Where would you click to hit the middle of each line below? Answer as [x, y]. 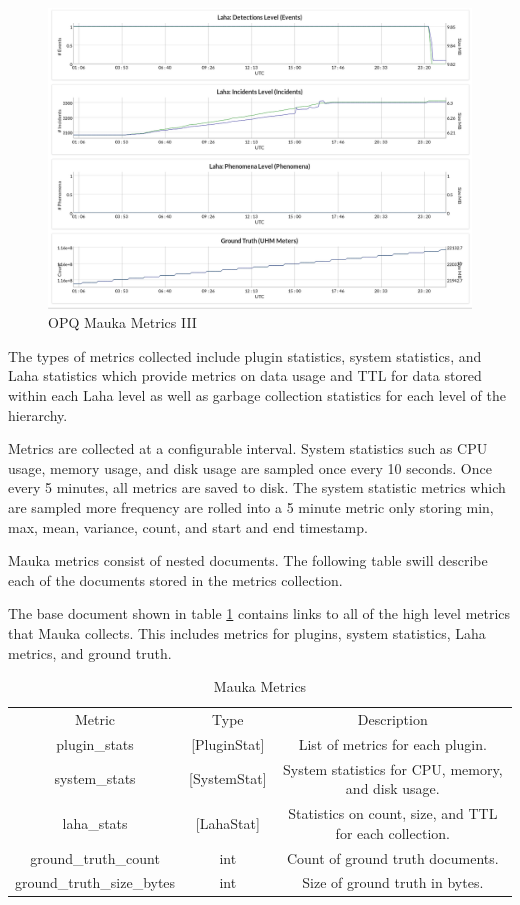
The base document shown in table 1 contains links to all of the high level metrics [259, 613]
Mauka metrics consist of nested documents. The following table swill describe [248, 560]
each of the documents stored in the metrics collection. [175, 579]
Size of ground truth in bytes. [393, 882]
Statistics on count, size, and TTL [393, 813]
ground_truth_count [95, 857]
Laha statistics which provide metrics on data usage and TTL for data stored [245, 375]
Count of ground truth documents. [392, 857]
